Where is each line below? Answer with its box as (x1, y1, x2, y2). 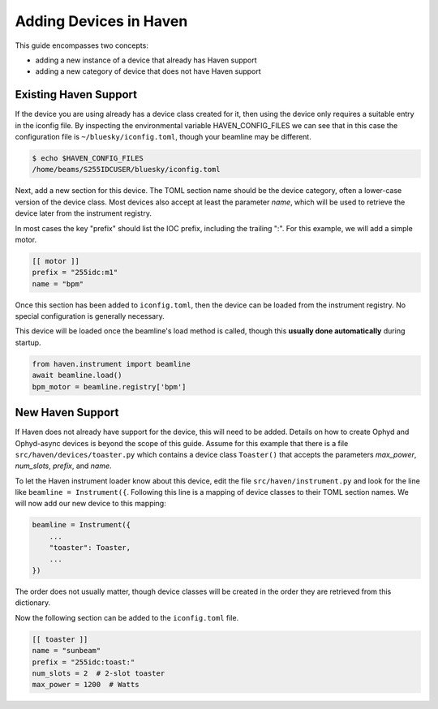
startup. (15, 337, 41, 347)
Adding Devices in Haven (15, 12, 188, 30)
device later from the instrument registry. (15, 208, 152, 218)
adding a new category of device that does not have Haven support (35, 67, 261, 76)
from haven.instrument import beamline (32, 359, 191, 368)
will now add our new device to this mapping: (15, 499, 166, 509)
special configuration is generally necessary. (15, 312, 165, 321)
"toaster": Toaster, (49, 544, 131, 552)
